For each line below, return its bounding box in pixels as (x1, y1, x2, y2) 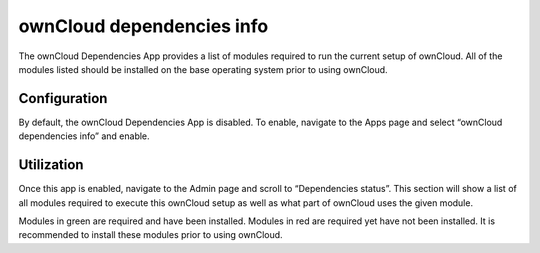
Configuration (18, 90, 108, 107)
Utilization (18, 156, 84, 174)
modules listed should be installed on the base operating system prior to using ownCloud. (18, 63, 389, 75)
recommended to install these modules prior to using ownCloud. (18, 229, 284, 241)
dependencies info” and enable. (18, 130, 150, 142)
